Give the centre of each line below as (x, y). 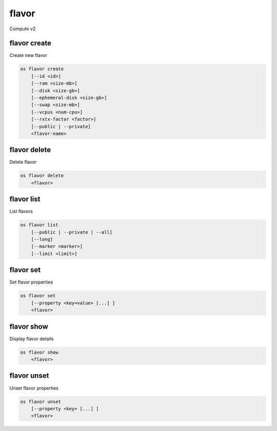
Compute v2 (23, 29)
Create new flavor (28, 55)
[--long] (42, 239)
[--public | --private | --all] (72, 232)
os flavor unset (41, 402)
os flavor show (39, 352)
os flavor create (42, 69)
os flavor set (38, 296)
